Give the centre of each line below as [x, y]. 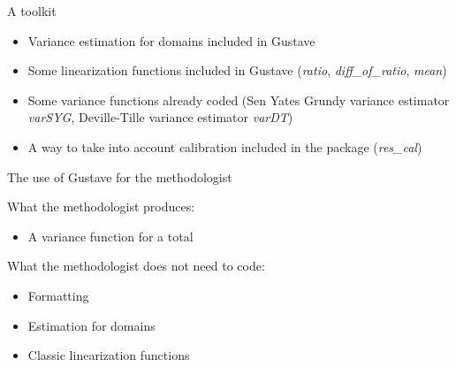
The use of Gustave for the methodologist [120, 176]
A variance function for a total [110, 236]
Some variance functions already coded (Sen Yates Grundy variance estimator [239, 99]
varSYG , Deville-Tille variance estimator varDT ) [160, 117]
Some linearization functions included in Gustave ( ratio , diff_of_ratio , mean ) [237, 70]
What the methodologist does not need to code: [136, 266]
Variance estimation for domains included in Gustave [171, 40]
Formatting [58, 295]
